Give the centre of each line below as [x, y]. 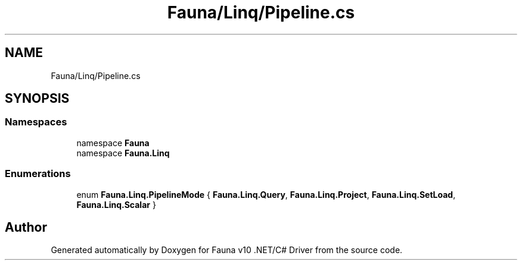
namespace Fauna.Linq [123, 153]
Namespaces [36, 122]
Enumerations [38, 174]
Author [26, 227]
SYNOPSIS [37, 99]
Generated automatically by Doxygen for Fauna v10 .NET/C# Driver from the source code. [227, 250]
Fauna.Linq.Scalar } [116, 204]
